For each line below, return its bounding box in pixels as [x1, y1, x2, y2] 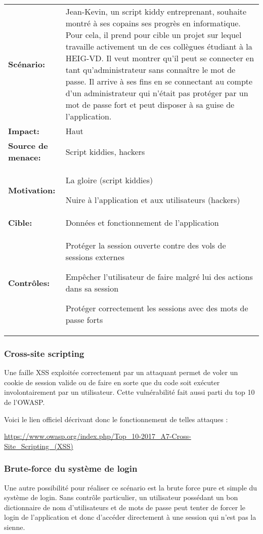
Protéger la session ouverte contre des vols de [65, 239, 226, 251]
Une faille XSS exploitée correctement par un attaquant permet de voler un [4, 367, 238, 378]
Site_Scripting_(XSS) [4, 440, 73, 451]
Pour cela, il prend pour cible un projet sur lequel [65, 29, 242, 40]
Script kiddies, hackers [65, 145, 145, 157]
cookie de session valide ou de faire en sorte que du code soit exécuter [4, 377, 220, 387]
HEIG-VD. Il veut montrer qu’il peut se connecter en [65, 52, 254, 64]
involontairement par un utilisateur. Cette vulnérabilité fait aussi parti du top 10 [4, 387, 255, 397]
